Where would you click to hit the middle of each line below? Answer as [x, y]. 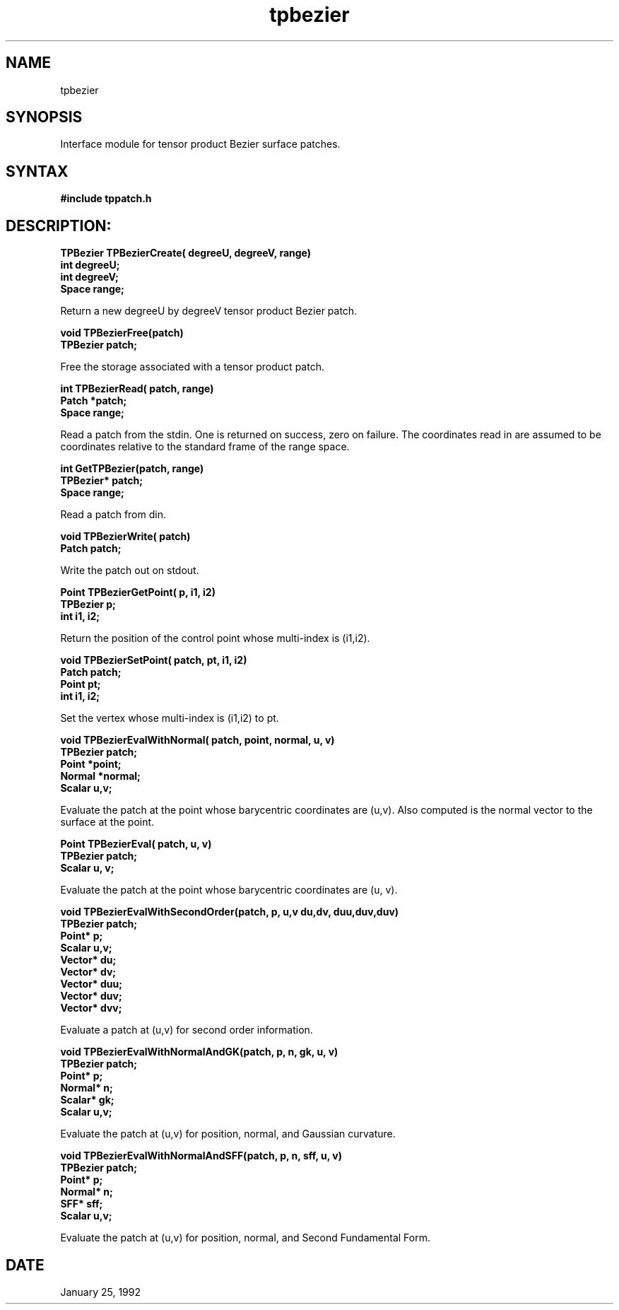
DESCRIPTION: [59, 226]
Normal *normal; [100, 776]
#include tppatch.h [106, 199]
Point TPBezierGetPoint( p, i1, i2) [138, 592]
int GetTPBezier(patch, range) [132, 469]
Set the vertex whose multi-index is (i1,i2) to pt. [170, 718]
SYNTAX [37, 171]
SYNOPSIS [44, 117]
